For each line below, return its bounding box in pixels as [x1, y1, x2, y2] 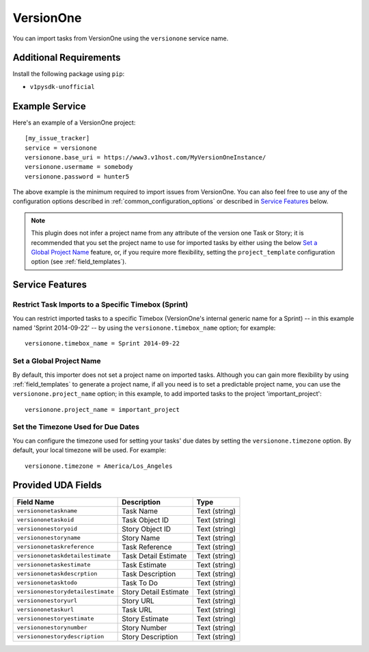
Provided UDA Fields [12, 480, 102, 491]
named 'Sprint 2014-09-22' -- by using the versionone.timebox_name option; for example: [12, 324, 276, 332]
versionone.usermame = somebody [25, 163, 133, 171]
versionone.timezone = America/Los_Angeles [25, 462, 173, 470]
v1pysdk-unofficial [29, 83, 95, 90]
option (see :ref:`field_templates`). [31, 257, 126, 266]
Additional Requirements [12, 52, 121, 64]
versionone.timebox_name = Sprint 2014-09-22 [25, 339, 180, 348]
